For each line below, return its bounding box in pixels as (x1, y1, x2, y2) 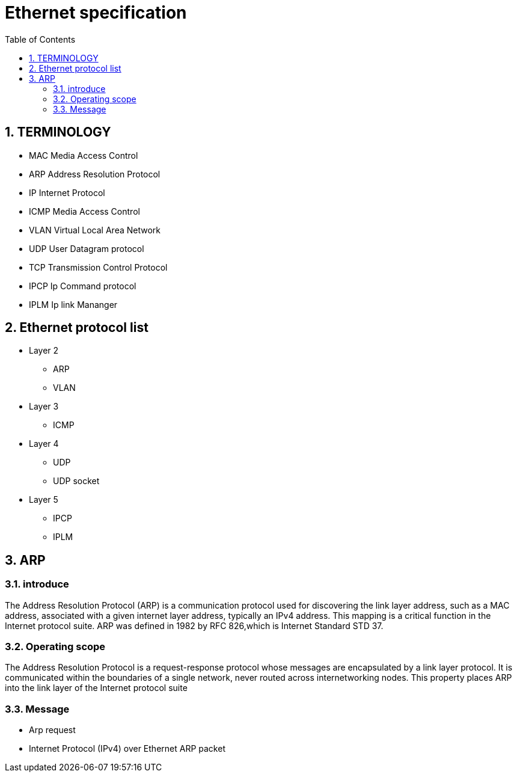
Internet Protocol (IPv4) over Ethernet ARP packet (29, 743, 225, 754)
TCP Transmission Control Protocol (29, 262, 168, 272)
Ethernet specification (5, 2, 187, 23)
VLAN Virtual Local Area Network (29, 224, 161, 235)
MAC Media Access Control (29, 150, 138, 161)
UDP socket (53, 476, 100, 487)
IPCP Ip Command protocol (29, 280, 136, 291)
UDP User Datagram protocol (29, 243, 144, 254)
